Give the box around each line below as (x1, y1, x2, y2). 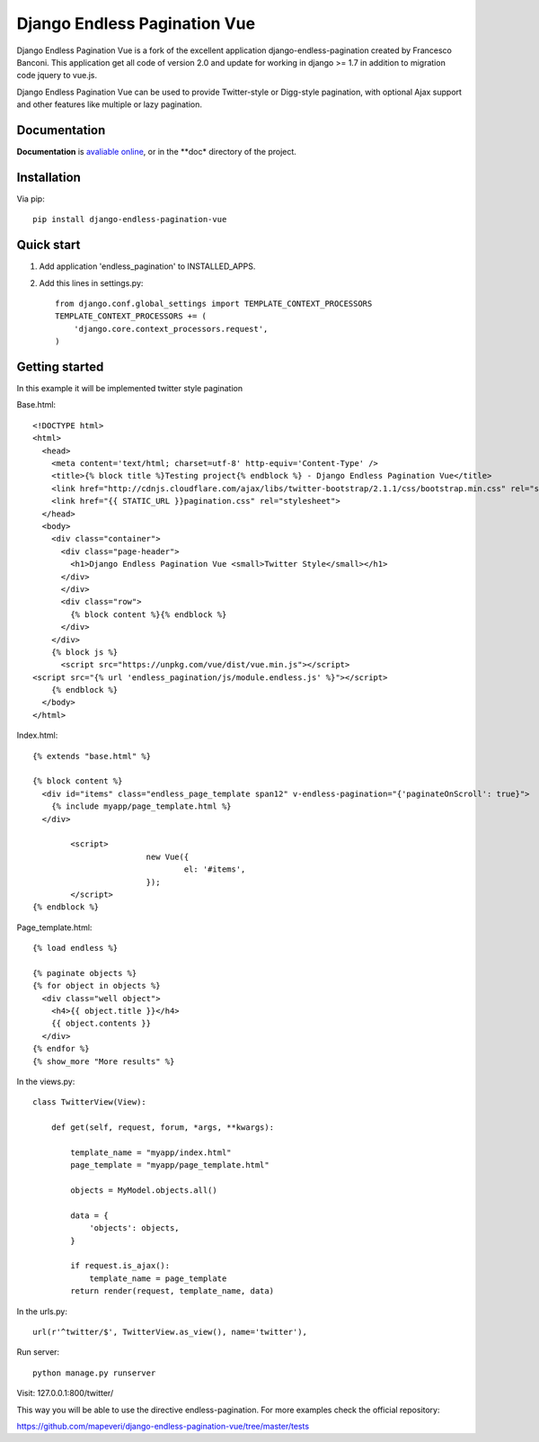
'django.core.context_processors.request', (73, 324, 269, 334)
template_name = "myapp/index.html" (70, 1147, 233, 1158)
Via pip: (16, 193, 45, 204)
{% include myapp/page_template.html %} (50, 802, 233, 811)
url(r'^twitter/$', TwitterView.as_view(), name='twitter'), (32, 1327, 307, 1338)
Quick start (16, 237, 81, 253)
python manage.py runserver (32, 1367, 156, 1378)
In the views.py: (16, 1076, 75, 1087)
